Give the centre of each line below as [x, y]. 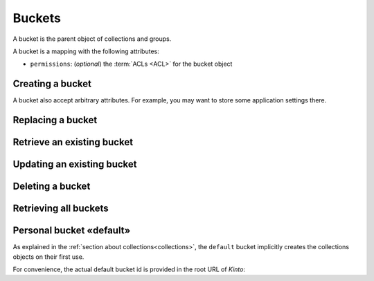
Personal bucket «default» [72, 231]
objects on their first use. [48, 257]
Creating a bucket [52, 84]
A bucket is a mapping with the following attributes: [86, 51]
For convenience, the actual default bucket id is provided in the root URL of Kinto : [129, 269]
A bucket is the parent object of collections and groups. [92, 39]
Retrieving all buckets [61, 209]
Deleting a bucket [52, 187]
